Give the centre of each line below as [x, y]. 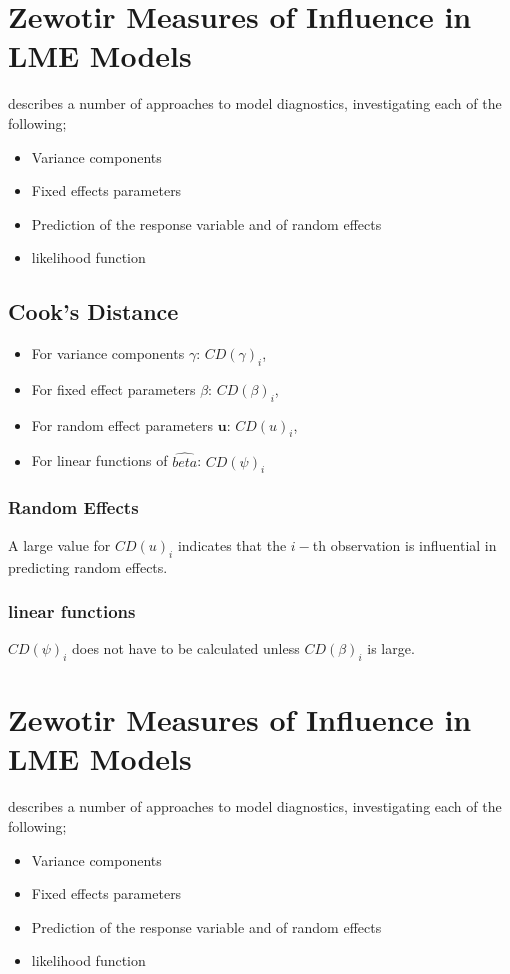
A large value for [59, 544]
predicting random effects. [88, 566]
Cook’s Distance [93, 311]
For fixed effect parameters [113, 388]
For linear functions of [99, 460]
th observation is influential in [404, 544]
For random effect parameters [122, 424]
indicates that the [232, 544]
